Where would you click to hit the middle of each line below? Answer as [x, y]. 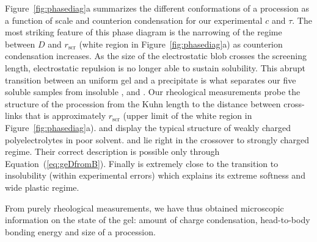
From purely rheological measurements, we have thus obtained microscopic [144, 208]
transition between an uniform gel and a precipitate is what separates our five [151, 80]
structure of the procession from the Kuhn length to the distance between [143, 103]
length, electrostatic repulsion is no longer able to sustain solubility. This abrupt [155, 67]
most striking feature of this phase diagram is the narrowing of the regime [144, 32]
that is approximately [66, 116]
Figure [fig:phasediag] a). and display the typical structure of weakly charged [148, 127]
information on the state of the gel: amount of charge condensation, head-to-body [158, 220]
